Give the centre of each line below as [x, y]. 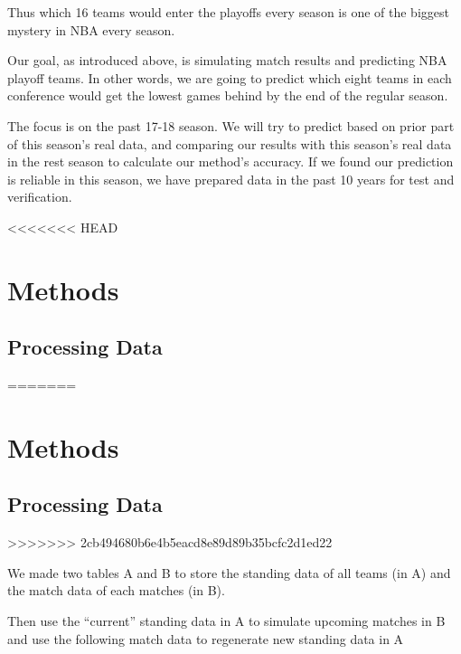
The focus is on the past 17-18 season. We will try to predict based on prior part [231, 125]
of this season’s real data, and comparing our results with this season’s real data [230, 143]
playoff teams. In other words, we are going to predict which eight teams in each [230, 77]
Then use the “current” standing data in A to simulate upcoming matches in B [226, 621]
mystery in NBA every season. [91, 29]
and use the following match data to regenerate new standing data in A [206, 638]
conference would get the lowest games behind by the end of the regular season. [228, 95]
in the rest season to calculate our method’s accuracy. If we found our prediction [230, 161]
